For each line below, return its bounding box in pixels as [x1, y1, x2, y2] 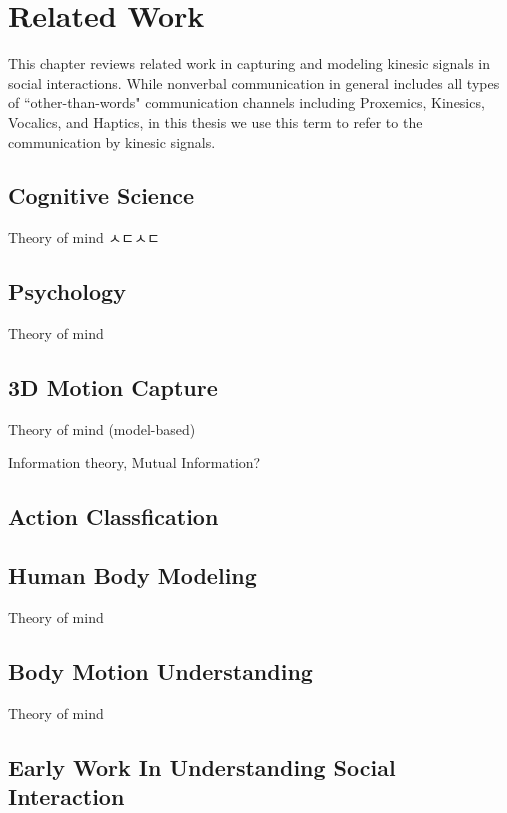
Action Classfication [8, 501, 219, 532]
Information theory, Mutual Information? [8, 452, 261, 473]
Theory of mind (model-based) [8, 418, 196, 439]
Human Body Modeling [8, 560, 257, 591]
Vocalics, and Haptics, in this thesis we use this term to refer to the [8, 111, 423, 132]
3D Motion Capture [8, 372, 218, 403]
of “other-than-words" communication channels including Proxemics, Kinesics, [8, 92, 485, 113]
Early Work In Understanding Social [8, 751, 396, 782]
